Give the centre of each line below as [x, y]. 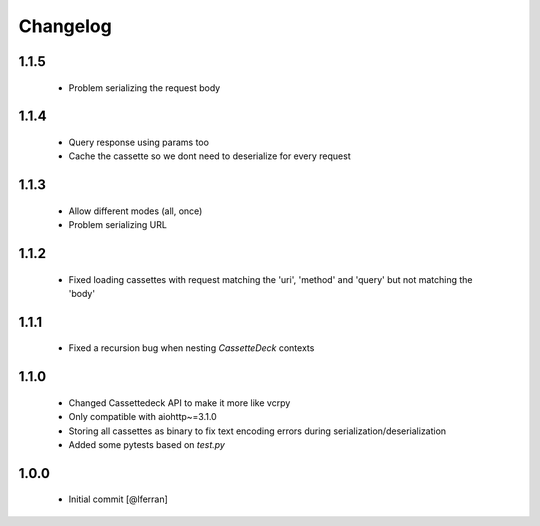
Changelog [65, 26]
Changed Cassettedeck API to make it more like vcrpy [179, 402]
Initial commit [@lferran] [118, 499]
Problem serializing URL [117, 225]
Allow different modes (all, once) [135, 211]
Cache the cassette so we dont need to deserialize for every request [209, 156]
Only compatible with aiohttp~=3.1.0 [142, 417]
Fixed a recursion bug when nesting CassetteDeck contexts [191, 348]
